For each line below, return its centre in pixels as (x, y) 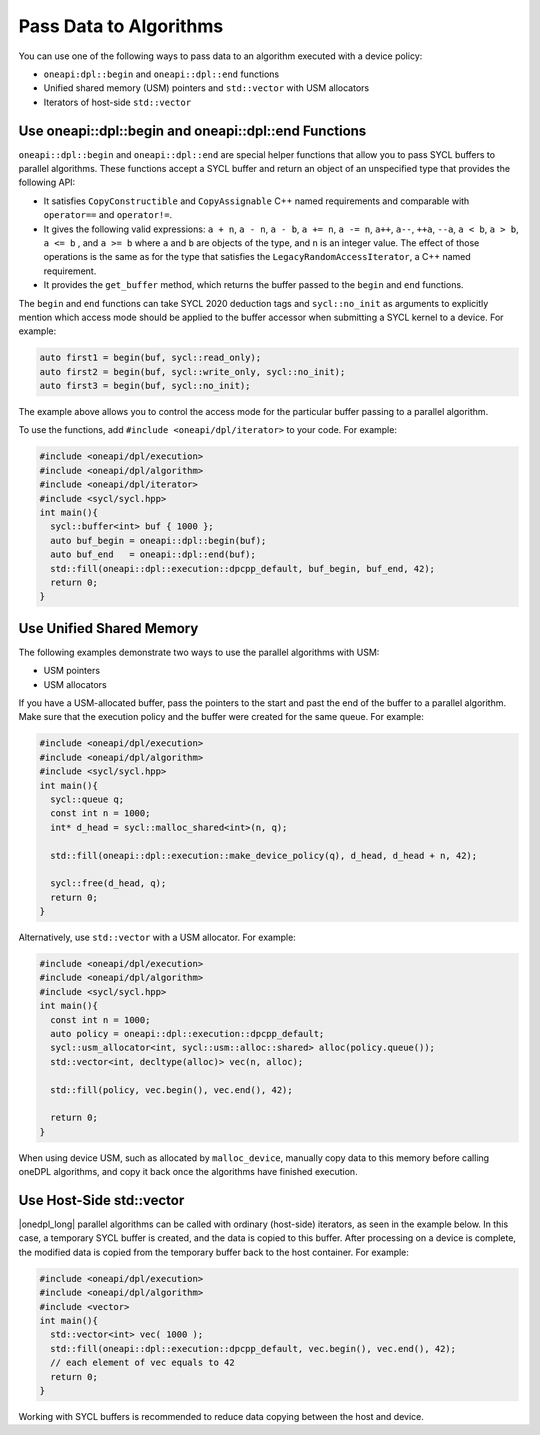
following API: (47, 182)
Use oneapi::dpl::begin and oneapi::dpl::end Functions (192, 130)
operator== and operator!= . (108, 215)
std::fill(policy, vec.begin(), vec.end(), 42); (172, 1089)
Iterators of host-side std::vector (117, 102)
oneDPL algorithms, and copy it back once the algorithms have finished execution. (188, 1172)
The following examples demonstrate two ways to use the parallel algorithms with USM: (199, 652)
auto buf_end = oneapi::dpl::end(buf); (153, 554)
